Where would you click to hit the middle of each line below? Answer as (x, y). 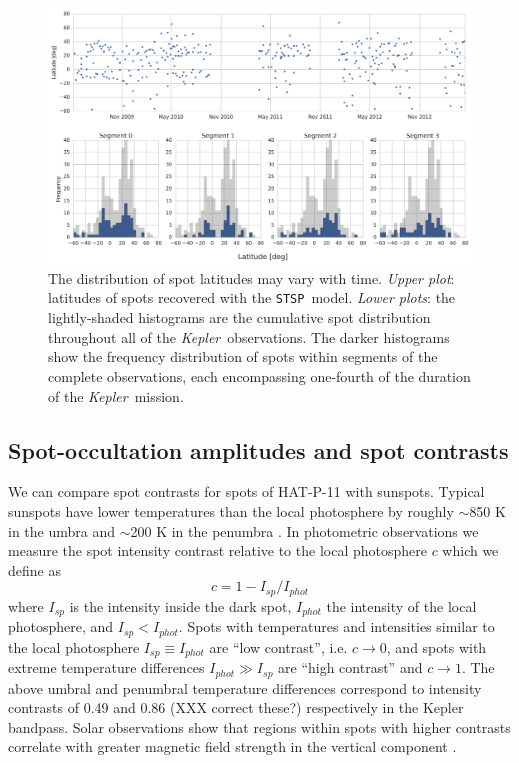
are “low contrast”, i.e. (278, 646)
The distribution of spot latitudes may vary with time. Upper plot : (251, 277)
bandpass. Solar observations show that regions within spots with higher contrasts (259, 726)
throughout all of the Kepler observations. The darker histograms (249, 336)
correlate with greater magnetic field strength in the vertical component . (232, 746)
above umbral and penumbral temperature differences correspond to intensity (245, 687)
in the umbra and (62, 530)
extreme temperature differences (106, 667)
